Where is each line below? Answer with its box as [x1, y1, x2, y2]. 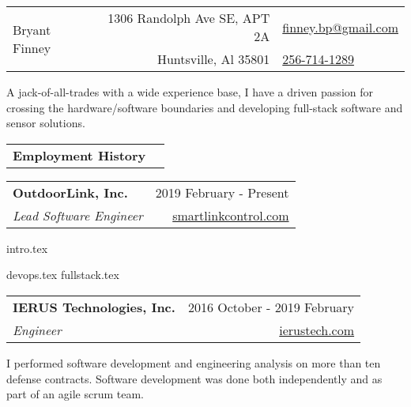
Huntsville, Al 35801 [156, 50, 270, 68]
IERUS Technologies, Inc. [13, 297, 175, 316]
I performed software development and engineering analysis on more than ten [6, 354, 381, 371]
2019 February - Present [155, 183, 289, 202]
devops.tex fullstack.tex [6, 266, 119, 283]
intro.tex [6, 239, 48, 256]
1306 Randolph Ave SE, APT [107, 9, 270, 27]
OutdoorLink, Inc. [13, 183, 128, 202]
